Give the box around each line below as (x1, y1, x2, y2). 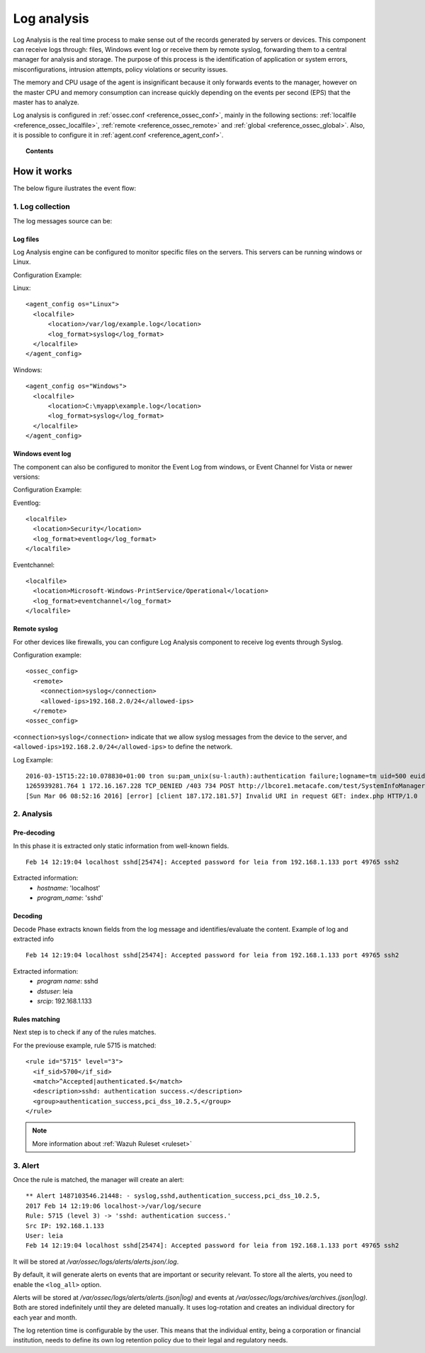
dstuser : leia (37, 986, 74, 996)
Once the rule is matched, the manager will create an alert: (13, 1175, 184, 1184)
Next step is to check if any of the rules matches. (13, 1028, 157, 1037)
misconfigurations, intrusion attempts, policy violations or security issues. (13, 65, 228, 74)
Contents (25, 147, 54, 155)
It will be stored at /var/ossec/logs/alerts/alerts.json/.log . (13, 1257, 179, 1266)
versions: (13, 472, 40, 481)
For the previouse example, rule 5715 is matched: (13, 1041, 157, 1049)
